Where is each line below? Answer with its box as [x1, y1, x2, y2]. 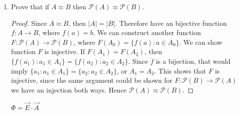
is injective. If [44, 46, 85, 57]
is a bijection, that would [156, 56, 231, 66]
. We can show [179, 37, 222, 47]
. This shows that [154, 65, 206, 76]
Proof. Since [11, 18, 47, 28]
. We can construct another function [93, 27, 201, 38]
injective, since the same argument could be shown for [11, 75, 173, 85]
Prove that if [11, 1, 49, 11]
